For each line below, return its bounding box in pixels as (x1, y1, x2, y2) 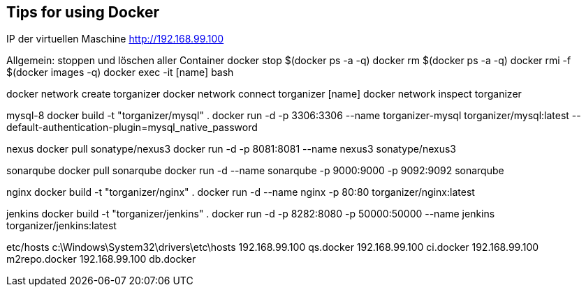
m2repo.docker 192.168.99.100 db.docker (6, 253, 196, 266)
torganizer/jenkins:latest (6, 220, 117, 232)
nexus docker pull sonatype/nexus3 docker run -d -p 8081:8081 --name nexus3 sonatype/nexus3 (6, 143, 456, 155)
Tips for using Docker (6, 3, 160, 21)
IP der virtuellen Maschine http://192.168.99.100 (6, 33, 224, 45)
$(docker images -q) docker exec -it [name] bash (6, 66, 234, 79)
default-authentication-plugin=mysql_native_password (6, 121, 258, 134)
